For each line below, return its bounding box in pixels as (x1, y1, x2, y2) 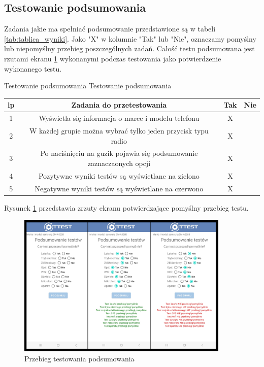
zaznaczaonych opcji (87, 157, 151, 168)
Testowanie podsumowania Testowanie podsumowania (4, 80, 172, 91)
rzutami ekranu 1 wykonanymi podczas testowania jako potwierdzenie (4, 53, 221, 63)
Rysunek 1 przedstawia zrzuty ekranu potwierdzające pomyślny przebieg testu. (4, 202, 249, 213)
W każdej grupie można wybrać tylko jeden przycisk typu (29, 125, 209, 136)
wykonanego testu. (4, 63, 62, 74)
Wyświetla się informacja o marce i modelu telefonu (39, 113, 200, 123)
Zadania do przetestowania (71, 99, 167, 110)
